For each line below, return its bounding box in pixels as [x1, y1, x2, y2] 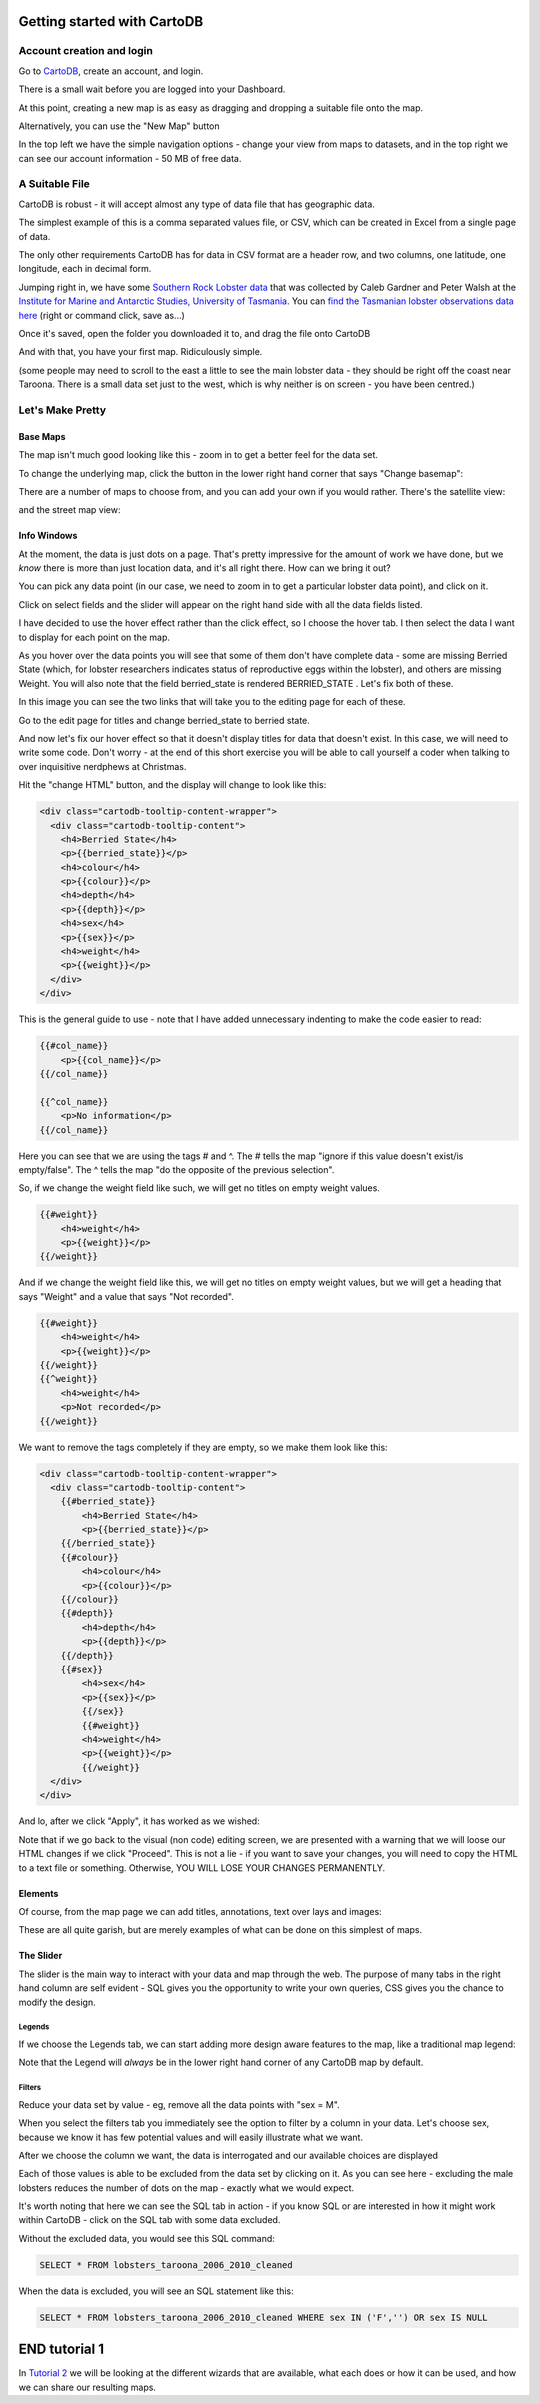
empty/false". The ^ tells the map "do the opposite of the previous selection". [18, 1163, 335, 1175]
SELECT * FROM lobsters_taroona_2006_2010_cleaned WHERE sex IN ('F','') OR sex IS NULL [39, 2311, 489, 2323]
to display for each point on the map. [18, 631, 170, 643]
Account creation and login [18, 44, 154, 58]
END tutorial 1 [18, 2341, 105, 2358]
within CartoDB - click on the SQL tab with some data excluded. [18, 2214, 281, 2226]
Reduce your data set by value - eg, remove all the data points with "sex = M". [18, 2098, 340, 2110]
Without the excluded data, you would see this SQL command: [18, 2232, 275, 2244]
